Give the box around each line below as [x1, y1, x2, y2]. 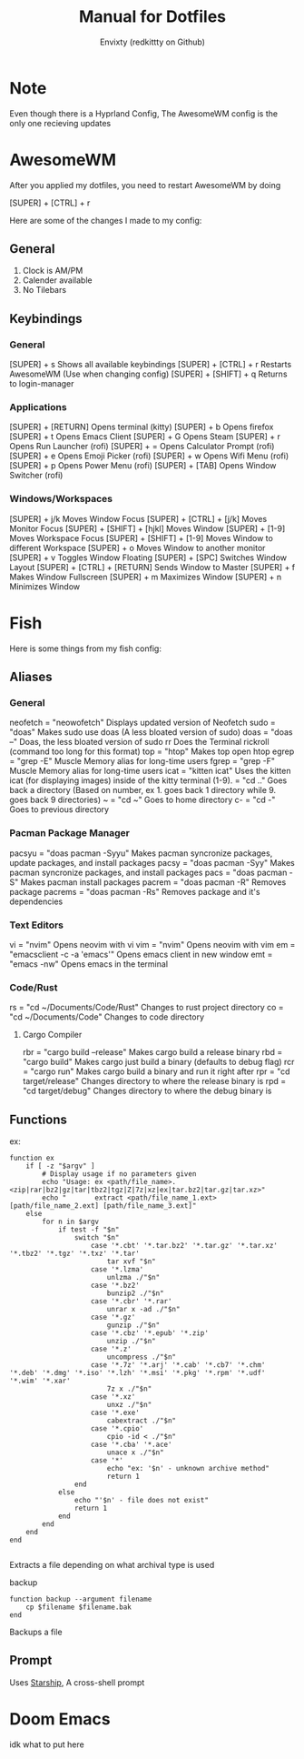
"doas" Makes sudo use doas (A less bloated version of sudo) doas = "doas [9, 727, 293, 738]
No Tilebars [22, 285, 66, 296]
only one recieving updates [9, 117, 112, 128]
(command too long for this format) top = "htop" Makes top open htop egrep [9, 746, 295, 757]
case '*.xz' [90, 1392, 136, 1402]
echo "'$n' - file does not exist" [74, 1496, 209, 1505]
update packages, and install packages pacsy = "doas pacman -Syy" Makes [9, 857, 295, 868]
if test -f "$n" [57, 1225, 120, 1234]
